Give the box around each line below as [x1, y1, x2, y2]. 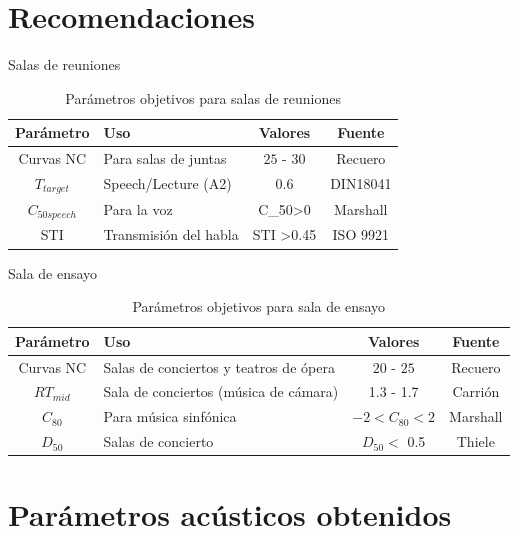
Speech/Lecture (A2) [103, 173, 232, 194]
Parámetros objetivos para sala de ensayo [132, 296, 386, 317]
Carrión [452, 381, 500, 402]
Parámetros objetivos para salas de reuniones [65, 87, 342, 108]
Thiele [456, 431, 495, 452]
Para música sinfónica [103, 406, 237, 427]
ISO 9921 [332, 224, 389, 245]
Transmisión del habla [103, 224, 239, 245]
